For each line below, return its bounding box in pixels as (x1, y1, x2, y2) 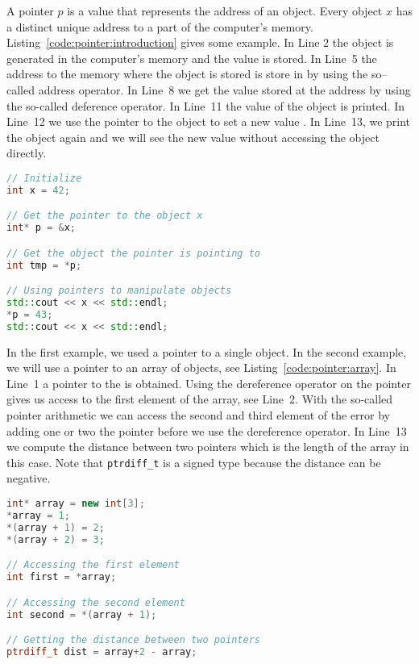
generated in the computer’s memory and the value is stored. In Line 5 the (6, 49, 377, 66)
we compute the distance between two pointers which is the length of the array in (6, 438, 409, 455)
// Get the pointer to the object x (6, 210, 203, 222)
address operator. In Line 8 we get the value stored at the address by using (38, 81, 411, 98)
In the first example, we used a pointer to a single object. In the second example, (6, 343, 407, 360)
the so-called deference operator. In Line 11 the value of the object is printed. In (6, 97, 404, 114)
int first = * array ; (6, 571, 117, 583)
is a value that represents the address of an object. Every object (67, 2, 383, 19)
